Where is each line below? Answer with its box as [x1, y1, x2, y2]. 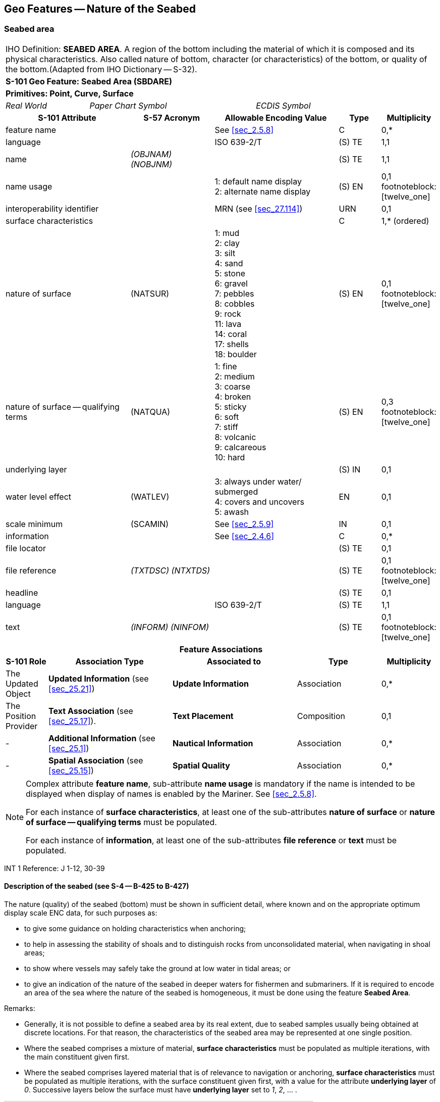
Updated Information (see [48, 673, 149, 684]
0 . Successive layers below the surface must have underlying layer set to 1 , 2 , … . [24, 1085, 297, 1094]
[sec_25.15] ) [48, 765, 94, 776]
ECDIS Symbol [256, 100, 311, 111]
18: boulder [214, 349, 257, 359]
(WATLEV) [130, 491, 170, 502]
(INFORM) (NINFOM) [130, 621, 209, 632]
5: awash [214, 506, 249, 517]
